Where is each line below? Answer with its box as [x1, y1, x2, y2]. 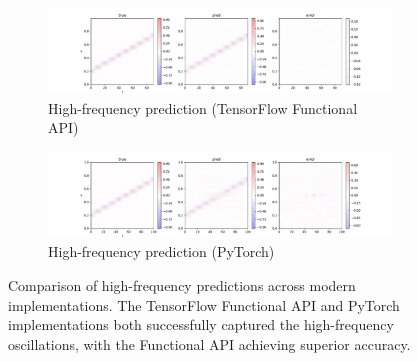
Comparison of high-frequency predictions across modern [8, 274, 356, 295]
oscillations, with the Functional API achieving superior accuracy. [8, 333, 411, 354]
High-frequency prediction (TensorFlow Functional [48, 97, 358, 118]
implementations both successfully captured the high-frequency [8, 314, 394, 335]
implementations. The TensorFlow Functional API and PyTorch [8, 294, 400, 315]
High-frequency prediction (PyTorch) [48, 241, 275, 262]
